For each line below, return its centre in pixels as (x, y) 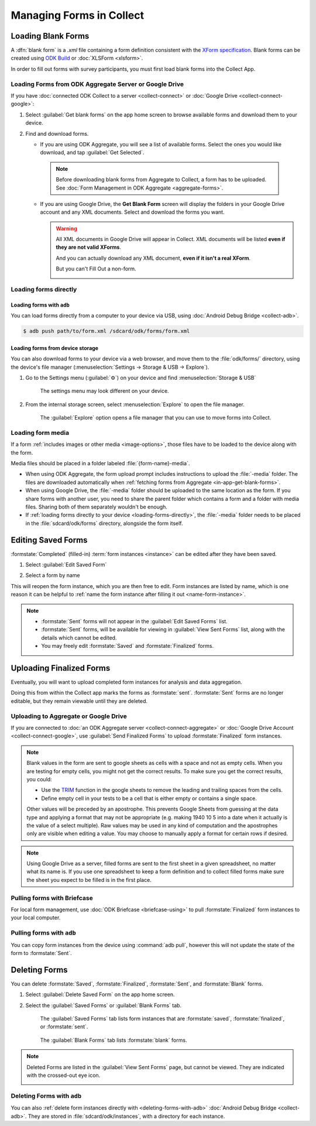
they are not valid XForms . (88, 247)
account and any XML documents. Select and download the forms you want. (132, 212)
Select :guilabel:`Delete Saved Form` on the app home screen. (100, 994)
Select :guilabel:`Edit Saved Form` (66, 565)
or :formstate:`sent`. (64, 1027)
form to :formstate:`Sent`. (42, 953)
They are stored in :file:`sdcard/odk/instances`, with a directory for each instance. (126, 1116)
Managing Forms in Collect (78, 15)
